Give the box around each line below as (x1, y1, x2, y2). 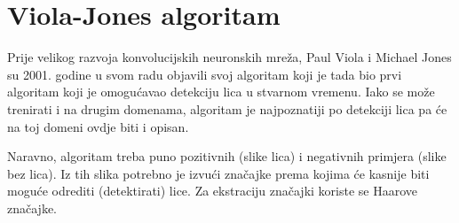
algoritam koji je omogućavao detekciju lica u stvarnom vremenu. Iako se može (7, 82, 435, 101)
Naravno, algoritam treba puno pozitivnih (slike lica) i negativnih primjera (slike (7, 147, 447, 165)
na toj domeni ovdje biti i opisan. (7, 117, 189, 135)
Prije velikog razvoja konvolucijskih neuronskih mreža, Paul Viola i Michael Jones (7, 48, 452, 66)
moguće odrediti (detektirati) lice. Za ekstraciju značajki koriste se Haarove (7, 181, 418, 200)
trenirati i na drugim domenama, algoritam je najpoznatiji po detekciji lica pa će (7, 99, 447, 118)
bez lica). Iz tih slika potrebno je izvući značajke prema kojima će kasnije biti (7, 164, 430, 182)
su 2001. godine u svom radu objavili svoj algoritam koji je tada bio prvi (7, 65, 402, 83)
